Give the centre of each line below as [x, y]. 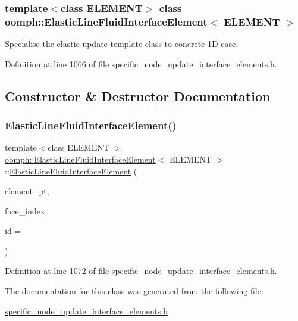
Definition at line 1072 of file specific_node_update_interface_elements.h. [141, 271]
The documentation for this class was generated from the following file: [134, 291]
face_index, [26, 211]
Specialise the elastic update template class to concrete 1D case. [122, 44]
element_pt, [27, 191]
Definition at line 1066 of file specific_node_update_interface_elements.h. [141, 63]
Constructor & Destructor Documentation [138, 96]
